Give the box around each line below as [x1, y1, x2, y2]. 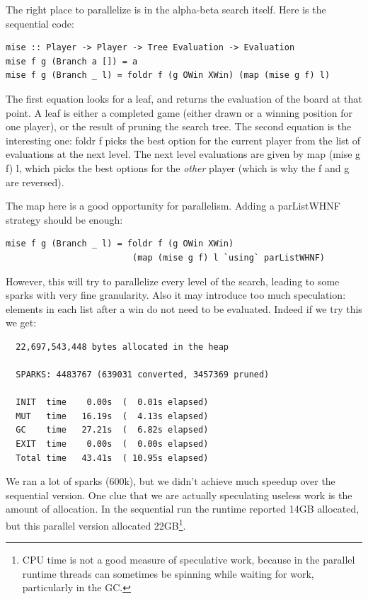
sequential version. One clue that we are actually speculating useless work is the [6, 487, 352, 502]
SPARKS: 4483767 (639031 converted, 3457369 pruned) [16, 370, 270, 380]
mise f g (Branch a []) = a [6, 56, 138, 67]
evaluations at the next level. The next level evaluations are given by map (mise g [6, 147, 361, 161]
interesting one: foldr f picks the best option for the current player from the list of [6, 132, 361, 147]
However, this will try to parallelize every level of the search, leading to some [6, 273, 340, 288]
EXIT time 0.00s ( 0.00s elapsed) [16, 439, 209, 450]
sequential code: [6, 16, 74, 30]
